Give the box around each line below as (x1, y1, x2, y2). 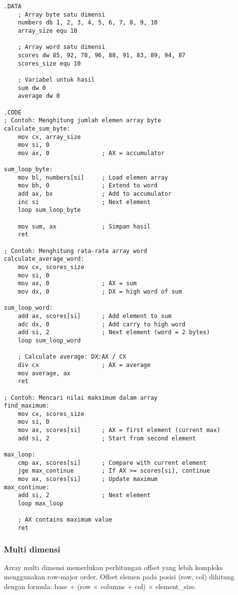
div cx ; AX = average (18, 361, 151, 368)
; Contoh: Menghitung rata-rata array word (4, 247, 147, 254)
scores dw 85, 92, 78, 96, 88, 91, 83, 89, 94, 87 (18, 51, 186, 59)
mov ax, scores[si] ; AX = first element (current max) (18, 427, 220, 434)
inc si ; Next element (18, 198, 151, 206)
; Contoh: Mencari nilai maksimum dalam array (4, 394, 158, 401)
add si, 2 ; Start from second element (18, 435, 196, 442)
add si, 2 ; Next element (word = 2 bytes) (18, 329, 210, 336)
